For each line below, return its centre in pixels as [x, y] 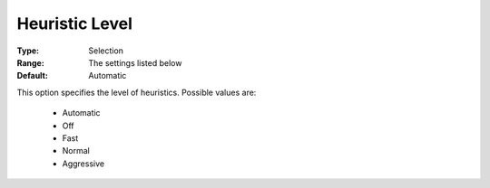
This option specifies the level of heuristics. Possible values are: [137, 92]
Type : [28, 51]
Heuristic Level [75, 23]
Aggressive [83, 164]
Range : [30, 62]
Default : [33, 76]
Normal [76, 151]
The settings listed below [135, 62]
